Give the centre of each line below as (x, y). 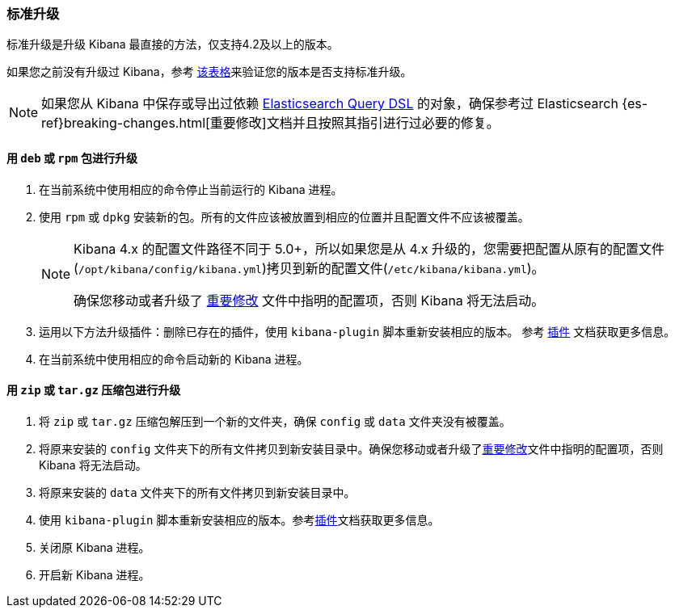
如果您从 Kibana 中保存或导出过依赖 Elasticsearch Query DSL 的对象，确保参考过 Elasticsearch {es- (345, 104)
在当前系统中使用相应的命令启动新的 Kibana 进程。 (174, 359)
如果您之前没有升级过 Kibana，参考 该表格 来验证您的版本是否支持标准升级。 (209, 72)
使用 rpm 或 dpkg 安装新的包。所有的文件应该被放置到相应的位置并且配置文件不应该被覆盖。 (284, 217)
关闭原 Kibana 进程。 (95, 547)
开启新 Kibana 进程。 (95, 574)
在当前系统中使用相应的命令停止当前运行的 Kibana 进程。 (191, 189)
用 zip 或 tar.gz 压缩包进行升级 (94, 390)
